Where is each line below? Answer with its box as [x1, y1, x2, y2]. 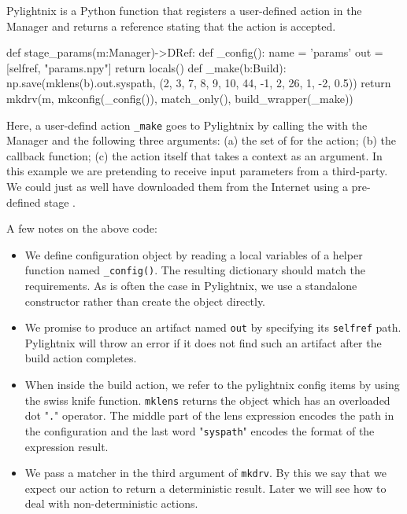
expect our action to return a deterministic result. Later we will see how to [24, 479, 387, 496]
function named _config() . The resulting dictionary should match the [24, 262, 366, 278]
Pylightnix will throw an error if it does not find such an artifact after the [24, 334, 382, 351]
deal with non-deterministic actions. [24, 495, 198, 512]
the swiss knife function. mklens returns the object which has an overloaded [24, 391, 390, 408]
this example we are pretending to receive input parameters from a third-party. [6, 163, 388, 179]
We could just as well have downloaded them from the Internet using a [6, 178, 348, 194]
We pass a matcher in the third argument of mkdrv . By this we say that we [24, 464, 387, 481]
